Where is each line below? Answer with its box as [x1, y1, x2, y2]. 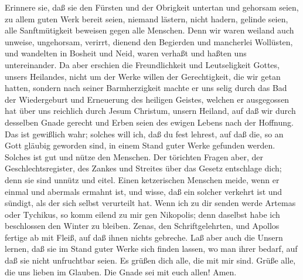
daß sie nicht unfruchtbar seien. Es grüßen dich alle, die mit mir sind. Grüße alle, [5, 254, 296, 266]
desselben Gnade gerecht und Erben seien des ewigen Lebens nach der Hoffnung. [5, 116, 294, 128]
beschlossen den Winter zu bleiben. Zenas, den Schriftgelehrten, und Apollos [5, 220, 280, 232]
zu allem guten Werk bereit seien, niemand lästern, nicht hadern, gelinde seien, [5, 12, 288, 25]
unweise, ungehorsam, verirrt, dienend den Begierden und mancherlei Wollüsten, [5, 35, 293, 48]
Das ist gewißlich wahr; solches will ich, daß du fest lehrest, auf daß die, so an [5, 127, 284, 140]
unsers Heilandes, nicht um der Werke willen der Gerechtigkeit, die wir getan [5, 70, 281, 82]
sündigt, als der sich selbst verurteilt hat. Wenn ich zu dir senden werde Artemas [5, 197, 296, 209]
